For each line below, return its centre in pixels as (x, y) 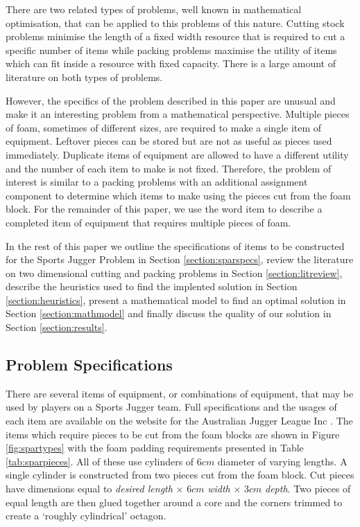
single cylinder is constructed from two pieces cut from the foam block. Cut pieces (180, 475)
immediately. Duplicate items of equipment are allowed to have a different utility (177, 154)
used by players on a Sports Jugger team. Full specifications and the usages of (171, 407)
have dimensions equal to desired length (89, 489)
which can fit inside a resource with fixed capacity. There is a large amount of (171, 63)
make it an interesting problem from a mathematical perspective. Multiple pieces (178, 114)
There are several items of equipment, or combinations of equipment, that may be (180, 393)
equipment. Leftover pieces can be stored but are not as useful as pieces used (169, 141)
